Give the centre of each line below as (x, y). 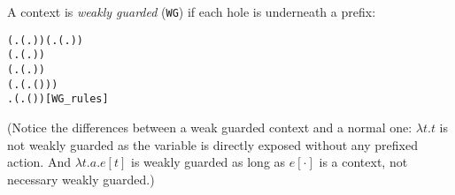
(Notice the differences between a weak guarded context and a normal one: (210, 127)
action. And (39, 162)
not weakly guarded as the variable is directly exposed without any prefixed (212, 144)
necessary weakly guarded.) (81, 179)
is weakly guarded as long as (208, 162)
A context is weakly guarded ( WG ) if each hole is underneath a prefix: (192, 11)
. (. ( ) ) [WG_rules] (58, 99)
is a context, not (363, 162)
